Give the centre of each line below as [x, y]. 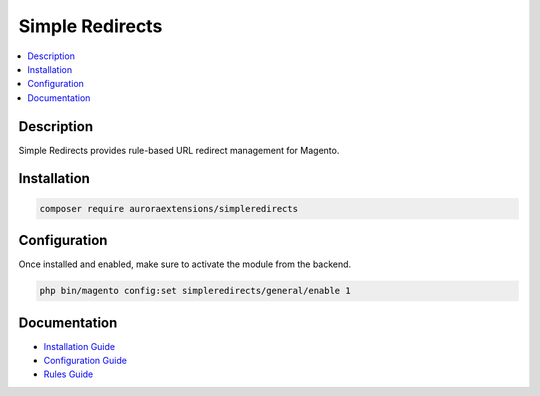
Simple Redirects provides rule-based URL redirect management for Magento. [179, 150]
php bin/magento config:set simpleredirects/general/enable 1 [195, 291]
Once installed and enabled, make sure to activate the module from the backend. [185, 264]
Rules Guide [68, 374]
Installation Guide [79, 346]
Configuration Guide [85, 360]
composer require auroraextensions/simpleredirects [169, 208]
